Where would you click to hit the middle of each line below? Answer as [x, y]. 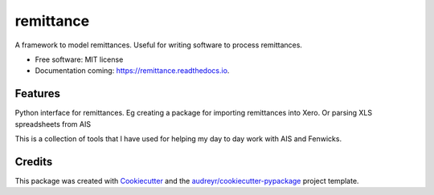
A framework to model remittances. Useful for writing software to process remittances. [159, 45]
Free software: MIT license [79, 59]
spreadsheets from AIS [53, 124]
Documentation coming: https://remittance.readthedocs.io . [132, 71]
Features [37, 93]
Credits [34, 162]
